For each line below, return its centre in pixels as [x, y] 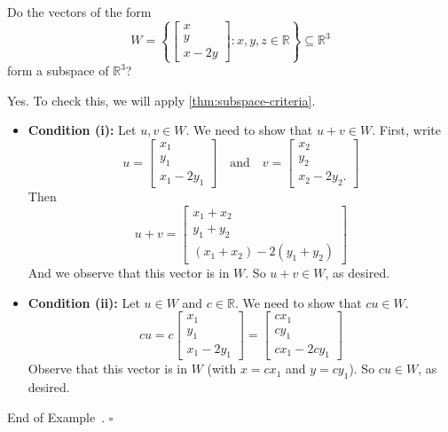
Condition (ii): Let [84, 302]
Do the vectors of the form [79, 12]
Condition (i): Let [82, 130]
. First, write [406, 130]
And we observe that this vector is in [129, 273]
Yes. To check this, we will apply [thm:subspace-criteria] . [161, 100]
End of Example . [56, 416]
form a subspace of [58, 71]
